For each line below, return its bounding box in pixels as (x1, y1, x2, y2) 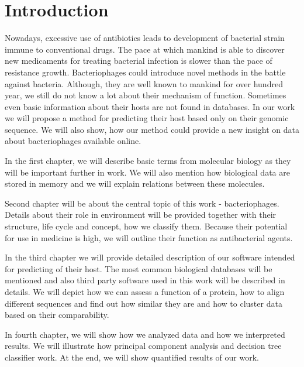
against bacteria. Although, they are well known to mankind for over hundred (5, 77, 283, 90)
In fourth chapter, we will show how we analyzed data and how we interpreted (5, 328, 285, 340)
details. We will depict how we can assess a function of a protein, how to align (5, 286, 285, 297)
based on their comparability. (5, 308, 109, 321)
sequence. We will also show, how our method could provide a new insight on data (5, 123, 299, 135)
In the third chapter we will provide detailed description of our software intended (5, 251, 295, 263)
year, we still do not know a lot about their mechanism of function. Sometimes (5, 89, 286, 101)
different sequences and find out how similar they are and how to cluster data (5, 297, 282, 309)
